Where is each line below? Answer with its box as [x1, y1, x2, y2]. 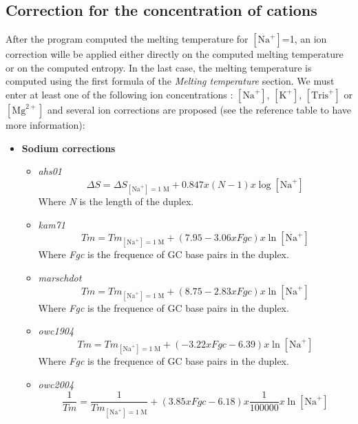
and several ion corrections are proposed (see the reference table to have [47, 102, 352, 116]
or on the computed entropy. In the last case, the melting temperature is [6, 60, 312, 74]
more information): [6, 117, 85, 131]
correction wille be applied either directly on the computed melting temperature [6, 47, 344, 61]
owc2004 [38, 377, 74, 391]
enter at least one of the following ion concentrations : [6, 87, 233, 101]
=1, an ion [282, 32, 327, 46]
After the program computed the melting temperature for [6, 32, 249, 46]
